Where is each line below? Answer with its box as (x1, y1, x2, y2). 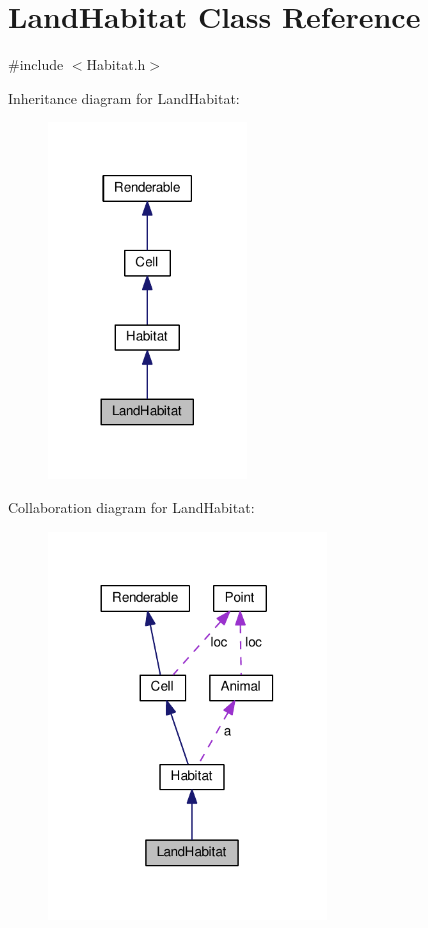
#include (8, 54, 64, 75)
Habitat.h (86, 54, 146, 75)
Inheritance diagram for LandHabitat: (8, 87, 240, 108)
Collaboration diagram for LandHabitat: (8, 496, 255, 517)
